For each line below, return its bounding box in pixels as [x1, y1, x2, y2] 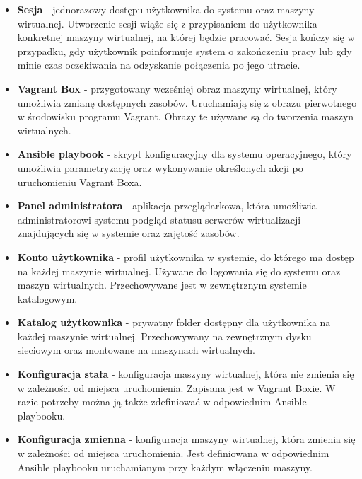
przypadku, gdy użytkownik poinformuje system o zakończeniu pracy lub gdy [17, 43, 352, 58]
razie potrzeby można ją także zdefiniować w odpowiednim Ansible [17, 394, 307, 409]
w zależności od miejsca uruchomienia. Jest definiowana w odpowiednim [17, 446, 329, 461]
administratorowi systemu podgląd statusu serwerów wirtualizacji [17, 212, 301, 226]
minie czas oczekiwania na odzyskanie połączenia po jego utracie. [17, 57, 300, 72]
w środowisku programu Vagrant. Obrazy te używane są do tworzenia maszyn [17, 109, 354, 124]
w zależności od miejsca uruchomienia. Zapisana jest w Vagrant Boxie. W [17, 380, 336, 395]
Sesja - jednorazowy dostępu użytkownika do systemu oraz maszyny [17, 2, 315, 16]
